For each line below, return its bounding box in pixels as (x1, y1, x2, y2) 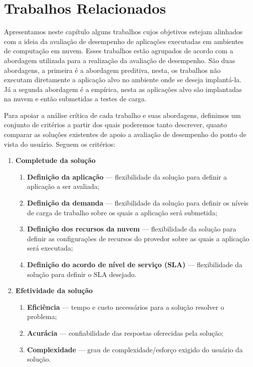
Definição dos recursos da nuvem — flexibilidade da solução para (27, 224, 236, 234)
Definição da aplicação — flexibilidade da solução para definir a (27, 171, 227, 182)
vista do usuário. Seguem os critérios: (4, 138, 115, 149)
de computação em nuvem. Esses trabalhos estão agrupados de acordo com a (4, 46, 233, 56)
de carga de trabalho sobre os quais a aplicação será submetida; (27, 207, 217, 217)
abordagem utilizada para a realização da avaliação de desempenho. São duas (4, 55, 235, 65)
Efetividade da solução (15, 285, 93, 296)
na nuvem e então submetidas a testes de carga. (4, 93, 147, 104)
